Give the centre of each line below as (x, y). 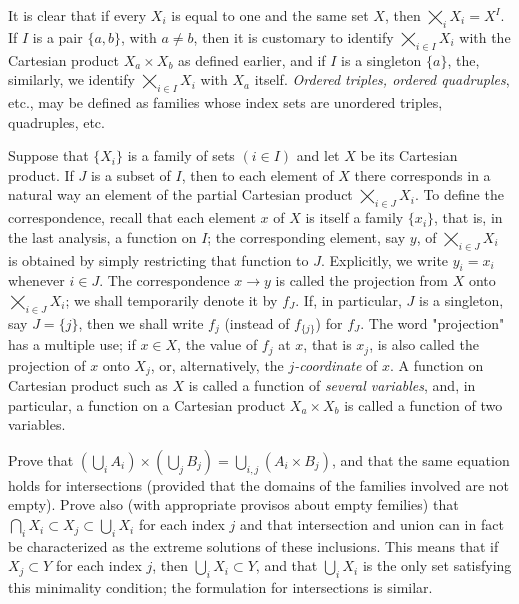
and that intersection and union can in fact (372, 524)
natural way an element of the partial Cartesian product (180, 194)
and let (318, 155)
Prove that (41, 459)
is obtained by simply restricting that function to (158, 259)
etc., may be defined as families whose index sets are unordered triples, (225, 101)
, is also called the (424, 344)
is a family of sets (181, 155)
